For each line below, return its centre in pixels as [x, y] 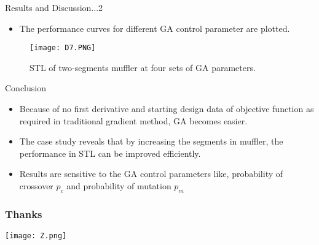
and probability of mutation [119, 186]
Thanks [24, 213]
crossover [36, 186]
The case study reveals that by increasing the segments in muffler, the [151, 141]
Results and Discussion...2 [54, 7]
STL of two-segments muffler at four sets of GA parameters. [143, 67]
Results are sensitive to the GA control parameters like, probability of [151, 174]
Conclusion [26, 88]
